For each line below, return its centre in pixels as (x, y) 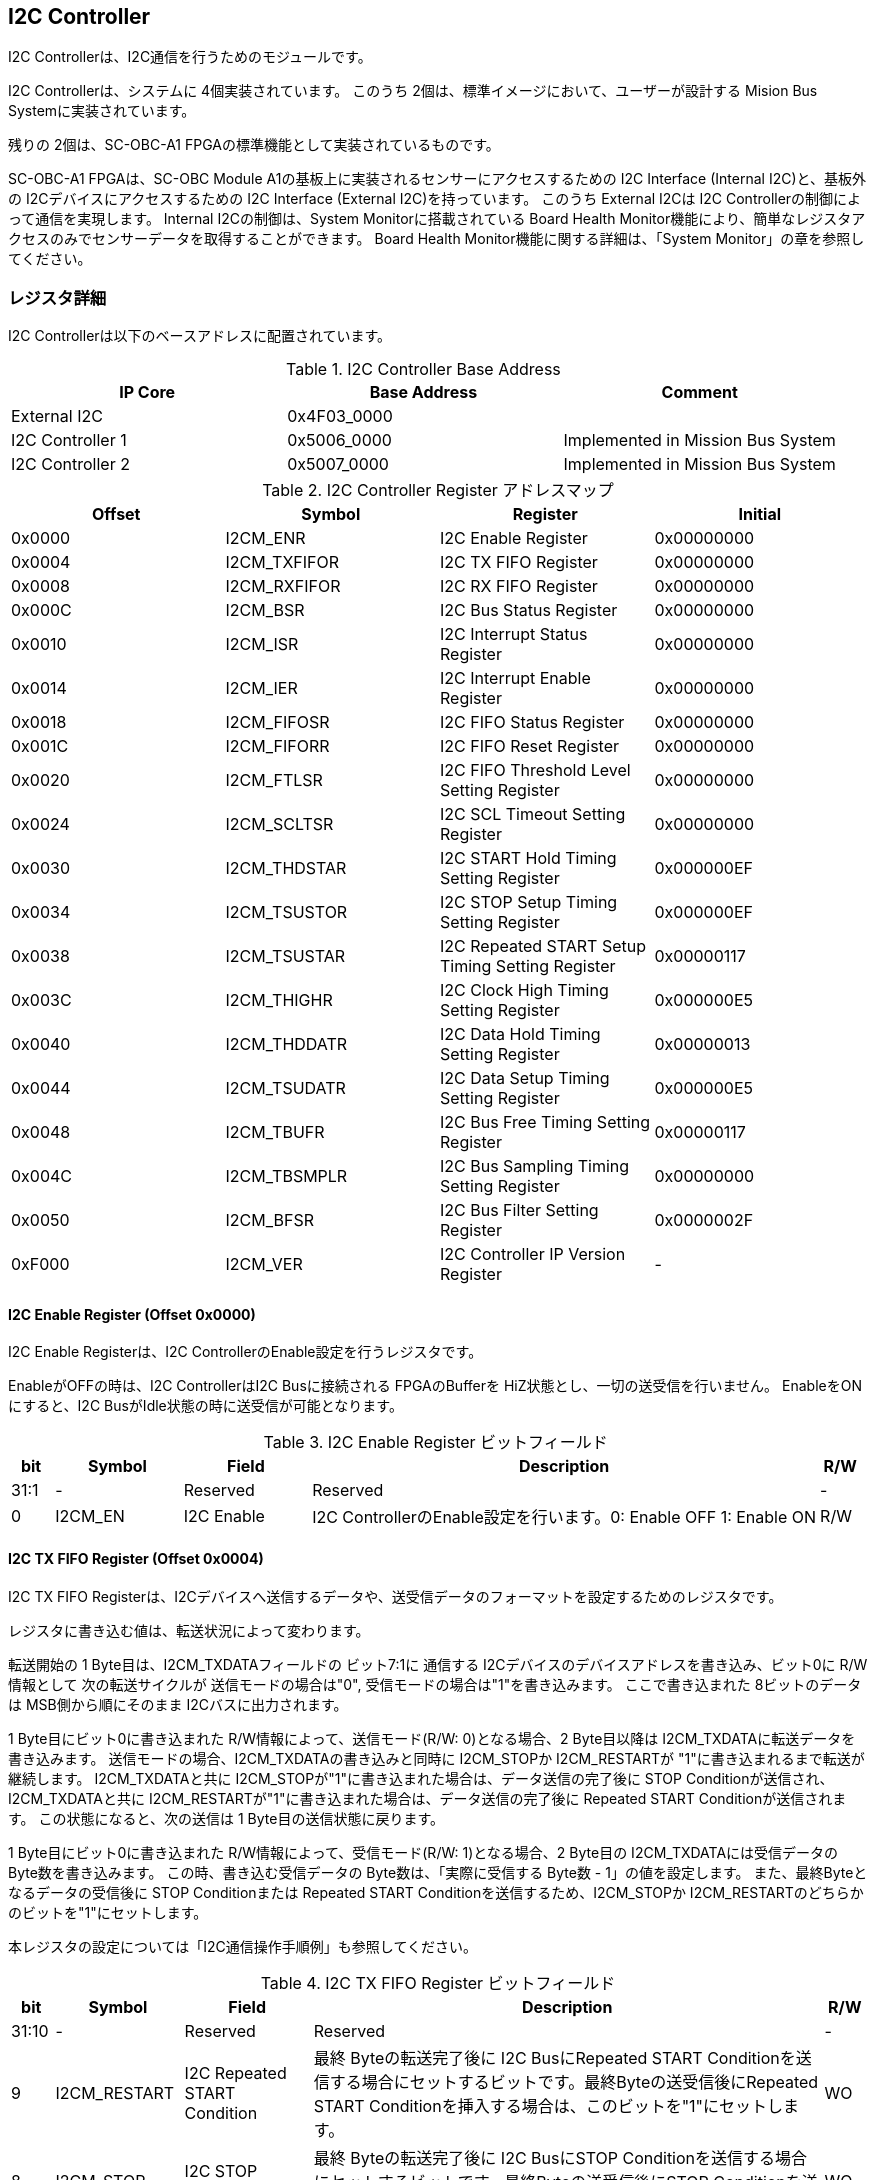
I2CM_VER (264, 1264)
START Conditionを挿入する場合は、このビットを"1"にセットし (548, 2105)
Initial (760, 514)
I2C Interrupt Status (514, 634)
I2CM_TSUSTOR (286, 912)
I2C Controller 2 (70, 464)
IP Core (147, 392)
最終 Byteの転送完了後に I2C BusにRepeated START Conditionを (554, 2057)
